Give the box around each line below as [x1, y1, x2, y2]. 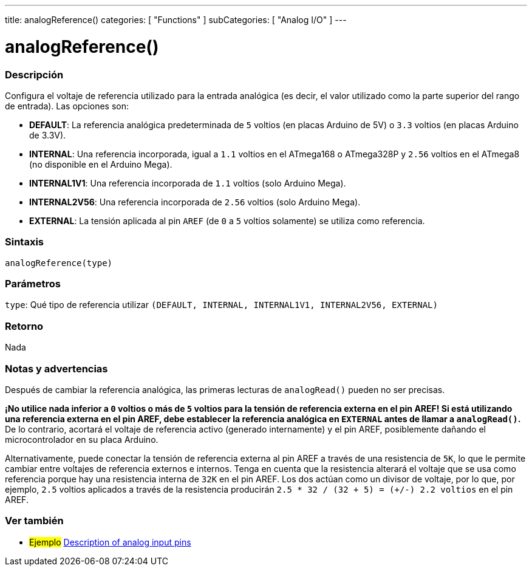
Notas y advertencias [5, 362, 108, 375]
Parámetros [5, 278, 61, 290]
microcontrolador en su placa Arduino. [5, 434, 159, 445]
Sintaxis [5, 236, 44, 248]
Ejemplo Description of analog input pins [29, 536, 191, 547]
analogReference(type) [5, 258, 113, 268]
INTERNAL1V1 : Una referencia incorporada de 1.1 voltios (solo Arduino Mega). [29, 177, 346, 188]
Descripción [5, 68, 64, 81]
